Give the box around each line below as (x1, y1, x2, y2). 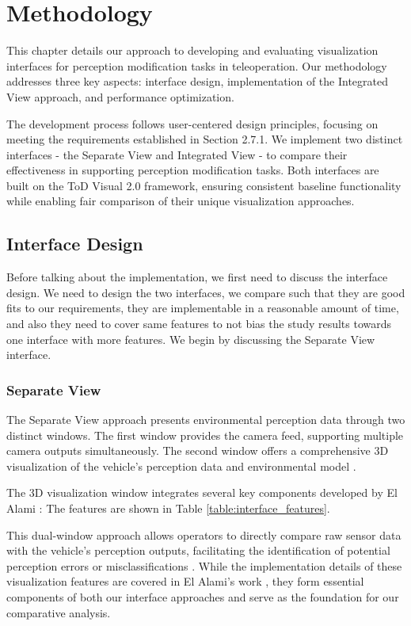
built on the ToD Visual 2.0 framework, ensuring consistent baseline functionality (6, 177, 401, 193)
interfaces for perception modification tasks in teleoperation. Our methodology (6, 57, 387, 74)
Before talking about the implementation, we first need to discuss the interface (6, 269, 388, 285)
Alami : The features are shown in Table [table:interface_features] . (6, 500, 330, 517)
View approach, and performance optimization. (6, 88, 234, 105)
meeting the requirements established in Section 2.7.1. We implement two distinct (6, 131, 403, 147)
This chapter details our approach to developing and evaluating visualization (6, 42, 379, 59)
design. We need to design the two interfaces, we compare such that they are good (6, 284, 405, 300)
